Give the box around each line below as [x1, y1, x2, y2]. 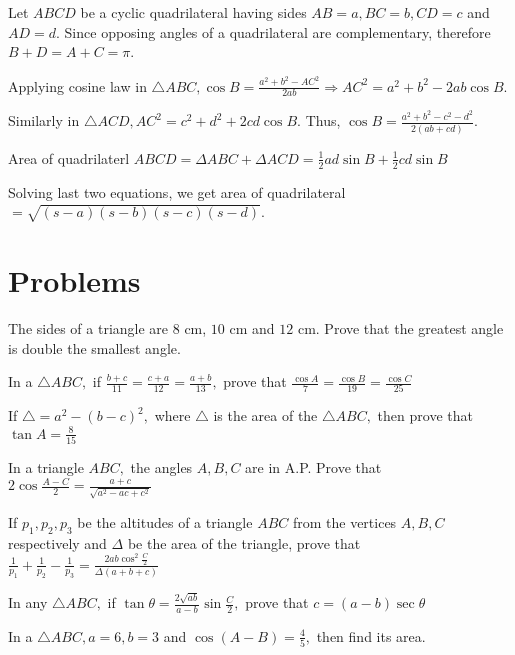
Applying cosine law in [8, 75, 147, 96]
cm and [229, 317, 275, 338]
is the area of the [213, 405, 318, 426]
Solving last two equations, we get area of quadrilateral [8, 181, 346, 202]
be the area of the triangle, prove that [127, 532, 361, 553]
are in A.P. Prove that [245, 456, 382, 477]
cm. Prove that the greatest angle [297, 317, 504, 338]
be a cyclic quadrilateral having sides [80, 2, 307, 22]
